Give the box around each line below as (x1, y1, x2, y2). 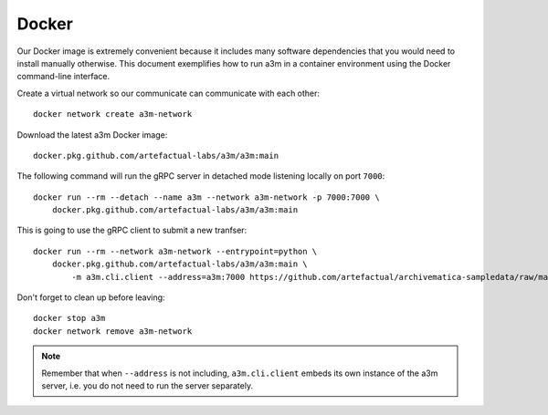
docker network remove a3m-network (33, 326, 193, 337)
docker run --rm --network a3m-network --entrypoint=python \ (33, 246, 318, 256)
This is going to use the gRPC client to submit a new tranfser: (16, 224, 248, 236)
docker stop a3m (33, 313, 106, 324)
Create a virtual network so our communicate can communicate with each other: (16, 88, 320, 99)
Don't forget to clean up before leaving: (16, 292, 165, 303)
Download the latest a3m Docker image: (16, 129, 168, 140)
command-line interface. (16, 71, 110, 82)
